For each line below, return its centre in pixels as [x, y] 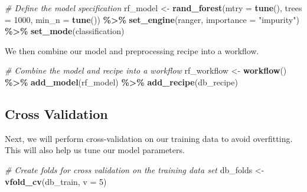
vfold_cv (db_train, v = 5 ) [56, 181]
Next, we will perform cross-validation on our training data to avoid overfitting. [149, 138]
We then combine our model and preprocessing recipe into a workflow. [132, 50]
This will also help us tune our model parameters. [95, 150]
